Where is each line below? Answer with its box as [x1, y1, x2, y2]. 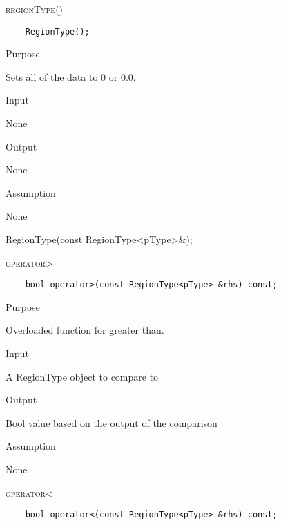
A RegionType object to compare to [6, 369, 159, 383]
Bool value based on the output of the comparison [6, 415, 217, 430]
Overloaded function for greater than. [6, 323, 164, 337]
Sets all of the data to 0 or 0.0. [6, 69, 136, 84]
